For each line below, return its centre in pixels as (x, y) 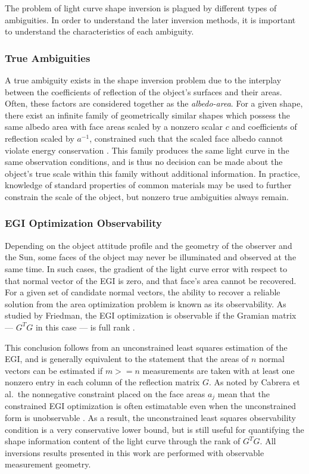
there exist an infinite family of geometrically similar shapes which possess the (148, 115)
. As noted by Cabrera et (254, 382)
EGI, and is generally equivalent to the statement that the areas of (127, 359)
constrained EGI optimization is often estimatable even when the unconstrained (151, 406)
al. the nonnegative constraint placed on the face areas (105, 393)
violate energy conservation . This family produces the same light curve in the (147, 150)
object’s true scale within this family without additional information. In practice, (152, 173)
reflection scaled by (40, 138)
